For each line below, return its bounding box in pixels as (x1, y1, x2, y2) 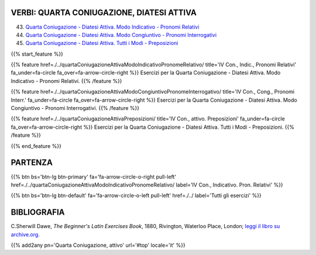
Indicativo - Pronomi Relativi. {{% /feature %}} (11, 77, 122, 84)
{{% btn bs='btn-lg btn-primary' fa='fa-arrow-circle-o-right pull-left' (11, 173, 177, 180)
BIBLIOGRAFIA (11, 208, 65, 218)
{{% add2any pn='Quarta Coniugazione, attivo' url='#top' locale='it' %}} (11, 242, 186, 249)
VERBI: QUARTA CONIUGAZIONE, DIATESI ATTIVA (11, 8, 197, 18)
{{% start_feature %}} (11, 50, 64, 57)
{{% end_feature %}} (11, 142, 61, 149)
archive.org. (11, 231, 40, 238)
